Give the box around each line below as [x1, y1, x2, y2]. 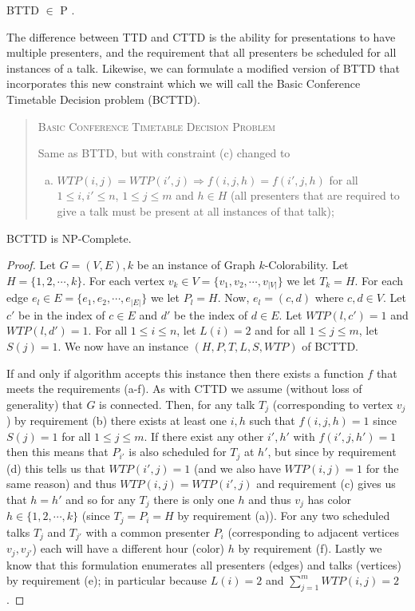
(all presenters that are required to [230, 187, 400, 204]
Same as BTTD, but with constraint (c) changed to [38, 145, 290, 161]
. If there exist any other [144, 427, 264, 444]
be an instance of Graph [136, 256, 255, 273]
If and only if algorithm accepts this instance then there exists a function [6, 364, 364, 381]
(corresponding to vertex [272, 395, 393, 412]
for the [366, 459, 399, 476]
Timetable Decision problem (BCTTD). [6, 90, 200, 107]
